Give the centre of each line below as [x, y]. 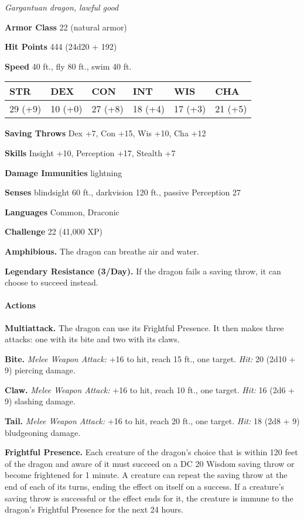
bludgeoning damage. [43, 432]
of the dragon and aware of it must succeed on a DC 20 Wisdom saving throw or [150, 463]
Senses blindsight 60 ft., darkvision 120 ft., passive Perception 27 [123, 192]
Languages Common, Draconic [62, 212]
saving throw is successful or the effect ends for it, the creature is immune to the [149, 498]
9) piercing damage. [40, 370]
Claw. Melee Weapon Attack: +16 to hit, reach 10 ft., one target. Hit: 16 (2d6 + [150, 389]
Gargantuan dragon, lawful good [62, 7]
